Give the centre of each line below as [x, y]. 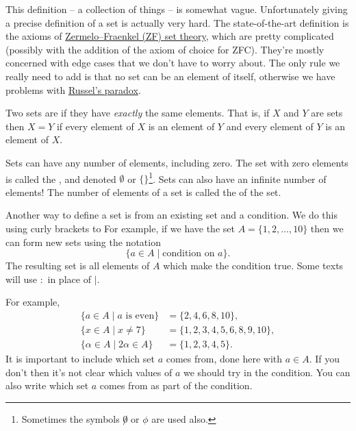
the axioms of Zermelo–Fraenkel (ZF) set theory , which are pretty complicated [170, 36]
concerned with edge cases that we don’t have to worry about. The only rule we [173, 63]
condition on [189, 254]
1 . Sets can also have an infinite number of [238, 177]
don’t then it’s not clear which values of [89, 372]
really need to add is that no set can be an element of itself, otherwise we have [170, 76]
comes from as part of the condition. [176, 385]
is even [140, 316]
